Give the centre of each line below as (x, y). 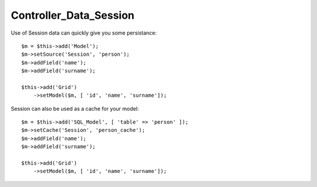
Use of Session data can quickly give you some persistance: (84, 33)
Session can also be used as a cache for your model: (75, 108)
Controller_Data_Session (73, 15)
